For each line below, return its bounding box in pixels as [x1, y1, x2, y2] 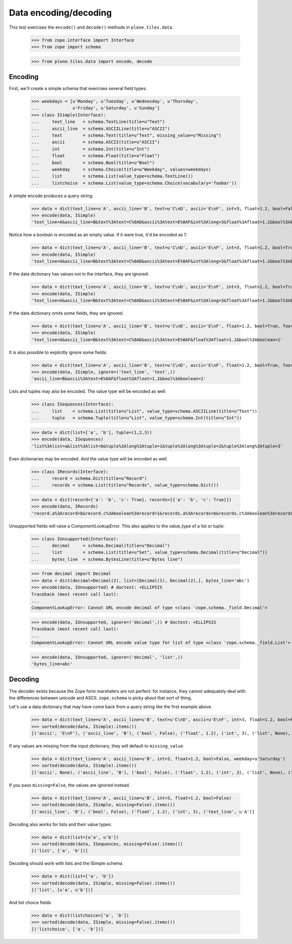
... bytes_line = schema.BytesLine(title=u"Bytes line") [31, 556, 183, 562]
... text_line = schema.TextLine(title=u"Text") [31, 119, 165, 125]
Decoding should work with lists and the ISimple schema [9, 860, 123, 866]
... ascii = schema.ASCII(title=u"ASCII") [31, 139, 160, 145]
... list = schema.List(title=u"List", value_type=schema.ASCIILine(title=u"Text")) [31, 408, 257, 414]
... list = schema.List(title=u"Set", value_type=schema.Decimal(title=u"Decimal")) [31, 550, 268, 555]
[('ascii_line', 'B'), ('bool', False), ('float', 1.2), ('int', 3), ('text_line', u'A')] [31, 809, 255, 815]
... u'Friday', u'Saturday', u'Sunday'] [31, 105, 160, 111]
